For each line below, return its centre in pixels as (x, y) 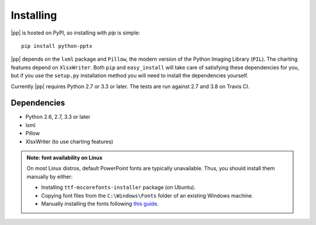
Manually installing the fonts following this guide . (100, 203)
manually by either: (50, 176)
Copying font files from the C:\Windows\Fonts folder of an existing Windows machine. (147, 195)
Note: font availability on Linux (64, 157)
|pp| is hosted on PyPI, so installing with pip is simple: (75, 33)
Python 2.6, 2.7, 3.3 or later (58, 117)
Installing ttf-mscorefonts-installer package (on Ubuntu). (118, 188)
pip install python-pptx (57, 46)
